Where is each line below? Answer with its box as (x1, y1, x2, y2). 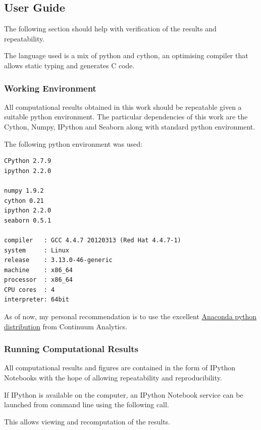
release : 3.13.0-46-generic (4, 256, 113, 264)
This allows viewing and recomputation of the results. (4, 416, 170, 426)
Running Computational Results (4, 342, 138, 355)
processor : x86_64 (4, 276, 73, 284)
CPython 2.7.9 (4, 157, 51, 165)
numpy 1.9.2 (4, 187, 44, 194)
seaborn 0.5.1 (4, 217, 51, 224)
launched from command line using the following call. (4, 399, 169, 410)
